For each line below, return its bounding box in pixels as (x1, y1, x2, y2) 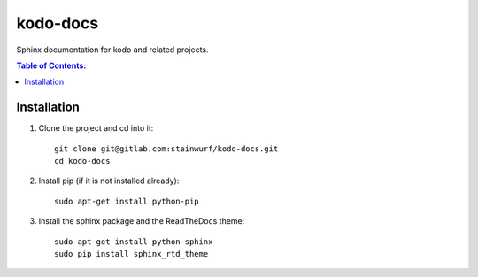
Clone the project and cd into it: (38, 123, 154, 134)
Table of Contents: (16, 60, 87, 71)
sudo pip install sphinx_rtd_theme (54, 249, 209, 258)
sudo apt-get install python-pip (54, 196, 199, 206)
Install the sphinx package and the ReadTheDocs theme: (38, 216, 245, 227)
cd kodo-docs (54, 156, 111, 166)
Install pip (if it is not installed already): (38, 175, 180, 186)
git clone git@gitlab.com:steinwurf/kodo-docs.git (54, 143, 279, 154)
